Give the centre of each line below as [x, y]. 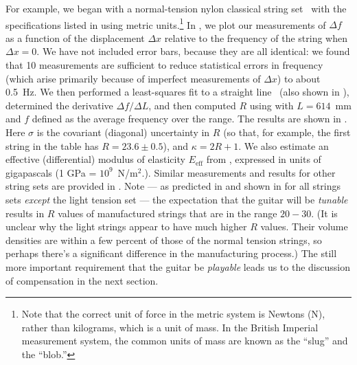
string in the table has [52, 145]
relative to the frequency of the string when [256, 37]
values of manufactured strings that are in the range [168, 213]
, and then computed [192, 105]
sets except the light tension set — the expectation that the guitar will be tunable [177, 199]
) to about [299, 78]
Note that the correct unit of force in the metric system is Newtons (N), [173, 314]
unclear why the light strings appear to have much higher [126, 226]
